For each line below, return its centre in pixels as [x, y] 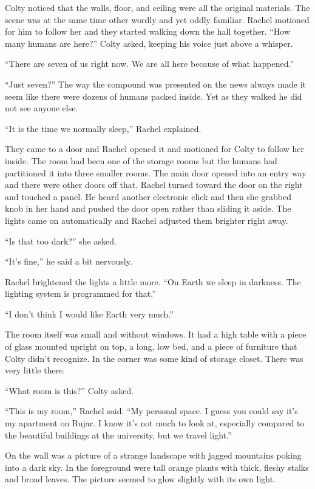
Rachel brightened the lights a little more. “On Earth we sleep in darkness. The [153, 281]
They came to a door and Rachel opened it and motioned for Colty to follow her [155, 149]
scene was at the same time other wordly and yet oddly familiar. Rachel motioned [157, 19]
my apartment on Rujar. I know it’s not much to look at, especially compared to [155, 423]
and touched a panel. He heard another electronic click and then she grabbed [148, 196]
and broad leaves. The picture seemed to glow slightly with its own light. [141, 479]
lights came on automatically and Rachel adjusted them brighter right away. [147, 220]
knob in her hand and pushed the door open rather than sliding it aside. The [148, 208]
